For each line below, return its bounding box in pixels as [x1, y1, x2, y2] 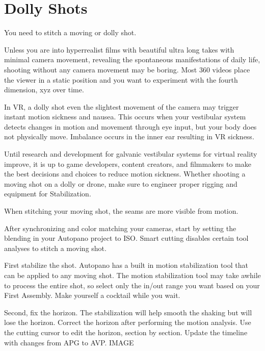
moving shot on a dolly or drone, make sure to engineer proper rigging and [4, 178, 237, 189]
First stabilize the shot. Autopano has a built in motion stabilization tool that [4, 260, 248, 270]
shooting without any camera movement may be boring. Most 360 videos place [4, 64, 250, 74]
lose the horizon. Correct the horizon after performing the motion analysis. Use [4, 317, 251, 328]
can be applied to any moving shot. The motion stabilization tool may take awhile [4, 270, 261, 280]
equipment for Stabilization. [4, 188, 91, 199]
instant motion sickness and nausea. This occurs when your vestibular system [4, 111, 246, 122]
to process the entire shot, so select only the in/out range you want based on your [4, 280, 260, 290]
